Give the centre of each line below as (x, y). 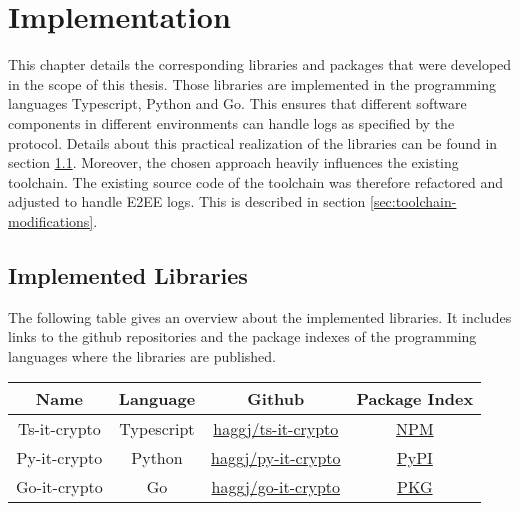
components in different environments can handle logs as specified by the (231, 122)
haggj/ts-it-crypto (276, 429)
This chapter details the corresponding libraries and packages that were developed (260, 64)
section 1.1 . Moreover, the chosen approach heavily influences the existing (233, 162)
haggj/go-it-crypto (276, 487)
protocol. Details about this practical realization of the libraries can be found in (253, 142)
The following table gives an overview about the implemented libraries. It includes (260, 316)
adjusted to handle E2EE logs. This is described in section (187, 201)
